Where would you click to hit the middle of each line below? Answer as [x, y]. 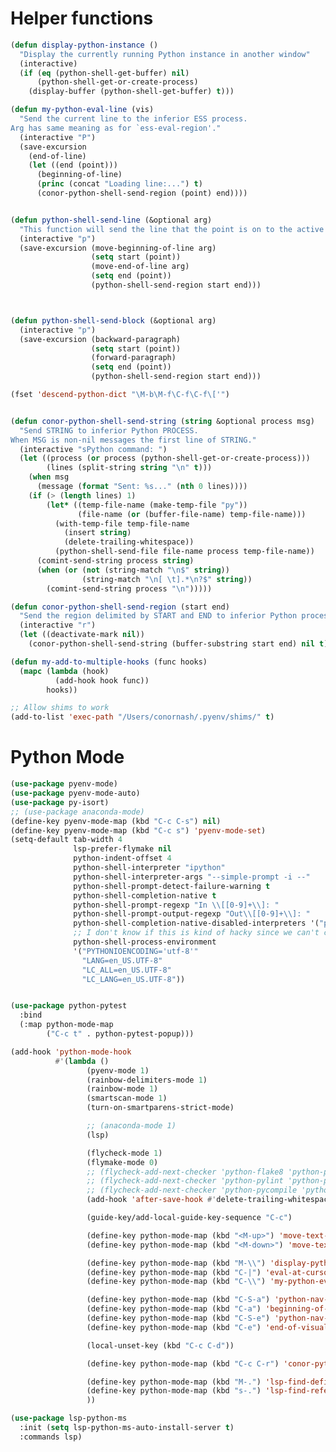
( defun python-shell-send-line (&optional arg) [111, 220]
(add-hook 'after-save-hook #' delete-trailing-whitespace [209, 1200]
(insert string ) [97, 533]
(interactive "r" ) [58, 625]
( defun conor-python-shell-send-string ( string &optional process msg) [162, 421]
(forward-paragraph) [133, 358]
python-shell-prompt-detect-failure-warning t [172, 886]
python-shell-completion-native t [145, 895]
